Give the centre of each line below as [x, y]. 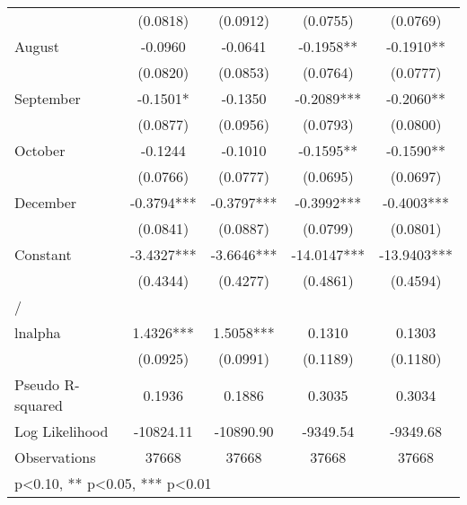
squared [39, 405]
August [37, 46]
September [48, 98]
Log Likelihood [62, 431]
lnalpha [38, 332]
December [46, 202]
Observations [55, 457]
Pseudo [37, 384]
